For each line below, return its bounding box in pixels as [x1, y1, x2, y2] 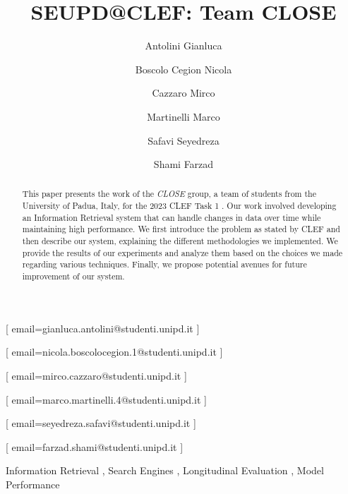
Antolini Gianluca [145, 38, 222, 53]
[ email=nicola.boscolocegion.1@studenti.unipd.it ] [6, 344, 223, 359]
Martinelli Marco [147, 109, 220, 123]
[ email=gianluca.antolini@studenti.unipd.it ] [6, 320, 200, 335]
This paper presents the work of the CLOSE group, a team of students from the [22, 188, 316, 200]
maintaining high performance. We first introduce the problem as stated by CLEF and [22, 223, 340, 235]
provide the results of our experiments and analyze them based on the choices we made [22, 246, 343, 258]
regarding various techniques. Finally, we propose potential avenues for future [22, 258, 307, 270]
